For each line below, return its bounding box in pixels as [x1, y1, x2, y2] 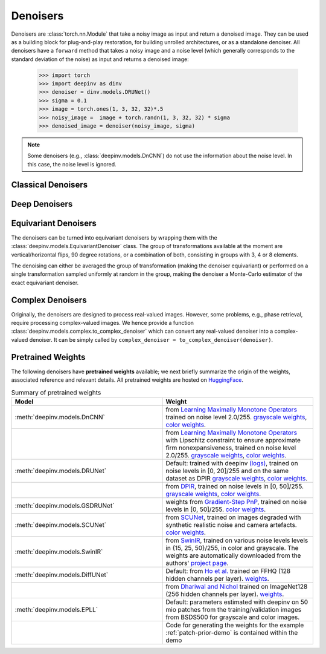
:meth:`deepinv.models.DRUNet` [14, 466, 107, 475]
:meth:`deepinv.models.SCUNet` [14, 520, 107, 529]
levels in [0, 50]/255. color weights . [165, 505, 266, 514]
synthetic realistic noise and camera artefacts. [165, 520, 297, 529]
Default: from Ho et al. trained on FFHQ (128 [165, 566, 291, 575]
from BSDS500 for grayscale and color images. [165, 613, 300, 621]
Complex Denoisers [11, 295, 87, 305]
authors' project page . [165, 558, 229, 567]
